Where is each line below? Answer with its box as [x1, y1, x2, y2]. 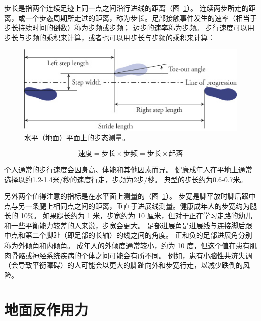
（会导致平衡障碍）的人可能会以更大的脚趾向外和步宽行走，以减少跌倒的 [4, 260, 243, 270]
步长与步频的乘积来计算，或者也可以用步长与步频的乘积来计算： [4, 32, 215, 42]
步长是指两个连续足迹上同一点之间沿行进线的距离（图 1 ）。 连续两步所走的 [4, 3, 249, 13]
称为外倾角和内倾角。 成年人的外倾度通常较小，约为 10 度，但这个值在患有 [4, 240, 250, 251]
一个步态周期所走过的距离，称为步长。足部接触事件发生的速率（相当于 [25, 12, 257, 23]
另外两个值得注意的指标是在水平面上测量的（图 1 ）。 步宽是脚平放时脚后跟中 [4, 191, 256, 201]
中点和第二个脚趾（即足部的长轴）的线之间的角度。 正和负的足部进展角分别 [4, 230, 252, 240]
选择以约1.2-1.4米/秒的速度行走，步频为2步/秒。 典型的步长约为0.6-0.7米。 [4, 174, 247, 184]
